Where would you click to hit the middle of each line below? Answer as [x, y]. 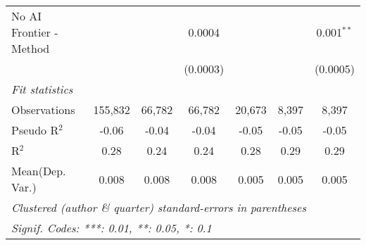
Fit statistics [42, 89]
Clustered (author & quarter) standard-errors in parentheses [159, 207]
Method [31, 48]
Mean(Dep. [39, 171]
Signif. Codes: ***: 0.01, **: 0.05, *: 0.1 [112, 228]
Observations [43, 109]
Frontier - [35, 32]
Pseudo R [35, 130]
